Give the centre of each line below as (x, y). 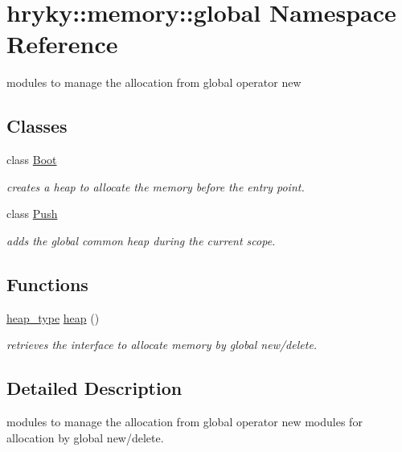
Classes (37, 126)
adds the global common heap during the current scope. (141, 240)
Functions (47, 284)
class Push (32, 214)
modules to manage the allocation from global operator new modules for (185, 422)
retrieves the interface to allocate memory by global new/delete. (162, 345)
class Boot (32, 160)
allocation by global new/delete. (85, 437)
